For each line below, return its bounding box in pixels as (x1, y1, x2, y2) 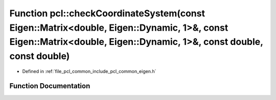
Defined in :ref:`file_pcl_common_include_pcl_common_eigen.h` (22, 68, 156, 74)
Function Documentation (9, 82, 90, 90)
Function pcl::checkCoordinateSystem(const (9, 8, 205, 19)
